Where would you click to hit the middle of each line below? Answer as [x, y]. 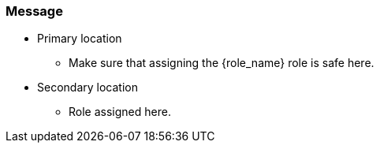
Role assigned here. [120, 112]
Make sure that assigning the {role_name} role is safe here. [222, 63]
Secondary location [88, 88]
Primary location [80, 39]
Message [34, 11]
